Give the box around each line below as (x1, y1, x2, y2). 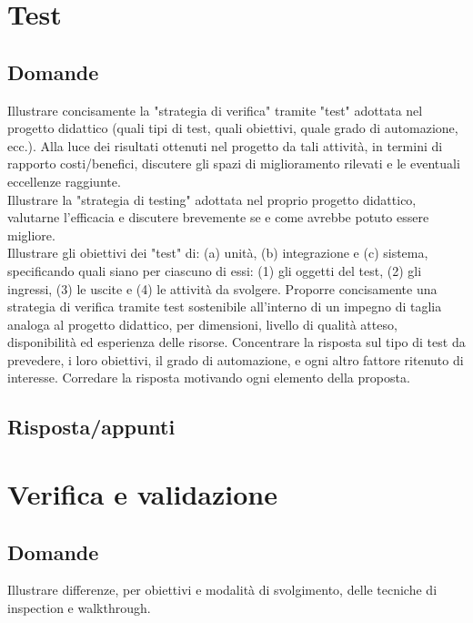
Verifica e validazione (7, 475, 277, 513)
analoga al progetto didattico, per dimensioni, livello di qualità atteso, (7, 314, 398, 333)
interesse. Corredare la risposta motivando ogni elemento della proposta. (7, 368, 410, 387)
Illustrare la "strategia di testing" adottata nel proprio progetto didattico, (7, 189, 417, 209)
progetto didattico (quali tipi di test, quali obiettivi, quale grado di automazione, (7, 118, 458, 138)
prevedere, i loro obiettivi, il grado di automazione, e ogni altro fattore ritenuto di (7, 350, 464, 369)
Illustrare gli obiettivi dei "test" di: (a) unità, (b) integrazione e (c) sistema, (7, 243, 428, 262)
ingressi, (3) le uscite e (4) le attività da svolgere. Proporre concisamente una (7, 279, 438, 298)
